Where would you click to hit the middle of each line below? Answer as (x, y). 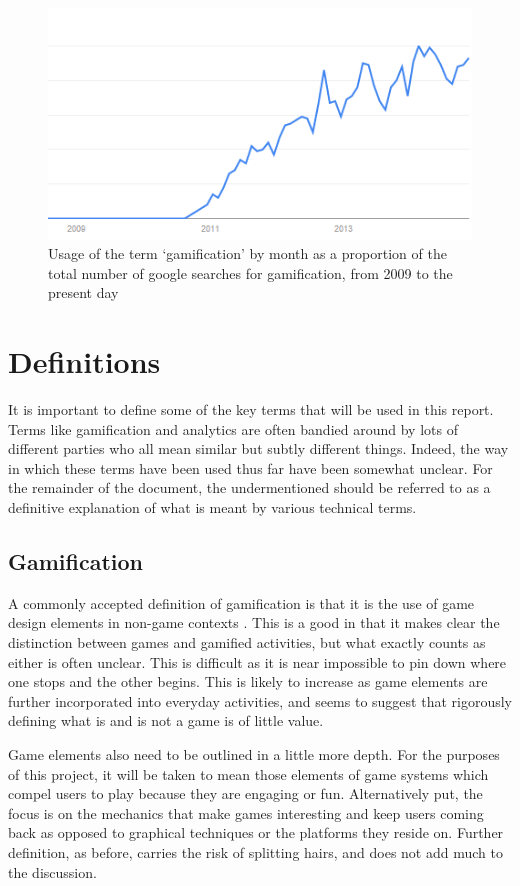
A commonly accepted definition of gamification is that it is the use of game (241, 602)
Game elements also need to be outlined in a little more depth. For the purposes (254, 754)
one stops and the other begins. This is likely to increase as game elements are (248, 681)
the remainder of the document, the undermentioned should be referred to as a (249, 487)
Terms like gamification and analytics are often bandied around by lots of (233, 428)
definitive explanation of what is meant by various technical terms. (212, 507)
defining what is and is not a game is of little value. (166, 720)
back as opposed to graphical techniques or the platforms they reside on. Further (256, 832)
